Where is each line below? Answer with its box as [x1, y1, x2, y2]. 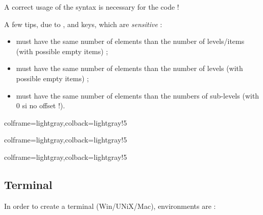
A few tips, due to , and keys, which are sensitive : [4, 18, 162, 29]
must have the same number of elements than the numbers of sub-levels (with [16, 90, 259, 101]
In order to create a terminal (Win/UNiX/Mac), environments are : [4, 200, 216, 211]
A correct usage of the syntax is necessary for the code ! [4, 2, 179, 12]
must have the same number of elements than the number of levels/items [16, 36, 245, 46]
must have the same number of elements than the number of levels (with [16, 63, 243, 74]
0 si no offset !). [16, 100, 65, 111]
